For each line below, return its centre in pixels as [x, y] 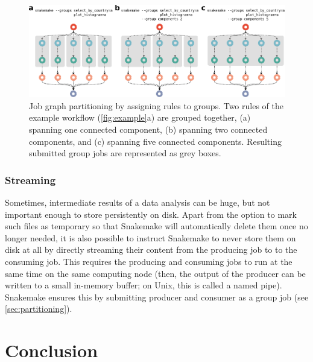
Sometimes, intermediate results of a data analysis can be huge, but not [138, 202]
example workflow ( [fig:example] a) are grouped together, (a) [140, 117]
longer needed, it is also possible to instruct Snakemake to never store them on [150, 237]
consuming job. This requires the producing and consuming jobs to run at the [149, 261]
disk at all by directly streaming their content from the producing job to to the [151, 249]
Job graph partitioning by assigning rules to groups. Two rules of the [156, 105]
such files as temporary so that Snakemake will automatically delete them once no [156, 226]
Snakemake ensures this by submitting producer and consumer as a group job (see [157, 297]
